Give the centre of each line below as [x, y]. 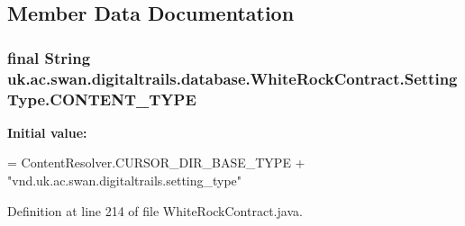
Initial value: [47, 132]
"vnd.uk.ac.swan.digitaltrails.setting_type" [125, 181]
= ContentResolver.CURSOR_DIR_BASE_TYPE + [156, 163]
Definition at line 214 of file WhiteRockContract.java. [155, 210]
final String [49, 57]
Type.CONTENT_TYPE [102, 99]
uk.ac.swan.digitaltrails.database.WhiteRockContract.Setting [232, 78]
